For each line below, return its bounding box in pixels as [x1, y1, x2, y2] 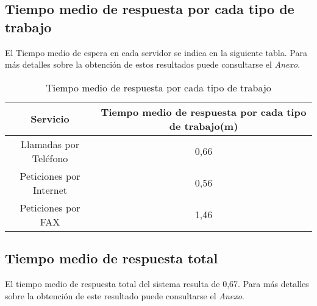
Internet [32, 182, 68, 197]
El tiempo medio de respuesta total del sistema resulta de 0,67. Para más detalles [5, 277, 309, 290]
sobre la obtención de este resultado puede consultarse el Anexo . [5, 289, 244, 302]
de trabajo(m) [169, 118, 238, 133]
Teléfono [32, 151, 68, 165]
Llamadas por [21, 137, 79, 151]
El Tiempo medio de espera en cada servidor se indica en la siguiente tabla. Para [5, 46, 307, 59]
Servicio [30, 112, 69, 126]
